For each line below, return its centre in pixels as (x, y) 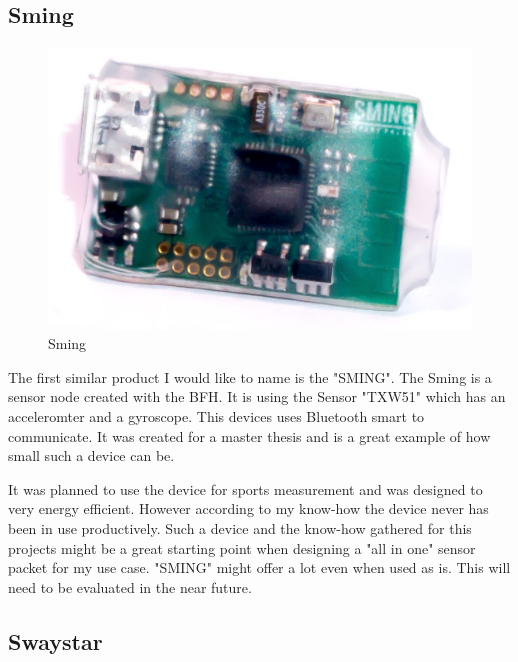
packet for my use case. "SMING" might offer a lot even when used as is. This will (259, 567)
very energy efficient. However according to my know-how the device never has (248, 508)
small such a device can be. (91, 455)
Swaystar (55, 640)
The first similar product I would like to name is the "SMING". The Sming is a (250, 376)
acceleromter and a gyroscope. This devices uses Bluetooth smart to (216, 415)
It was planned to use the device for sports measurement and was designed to (245, 488)
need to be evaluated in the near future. (130, 586)
